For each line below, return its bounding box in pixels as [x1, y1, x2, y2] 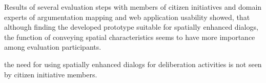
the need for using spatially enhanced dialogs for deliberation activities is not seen [4, 58, 262, 69]
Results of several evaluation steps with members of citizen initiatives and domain [4, 2, 262, 12]
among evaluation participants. [4, 42, 101, 52]
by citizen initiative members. [4, 69, 97, 79]
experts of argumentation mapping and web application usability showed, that [4, 11, 250, 22]
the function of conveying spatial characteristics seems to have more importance [4, 31, 255, 42]
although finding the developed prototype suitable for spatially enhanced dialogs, [4, 22, 258, 32]
